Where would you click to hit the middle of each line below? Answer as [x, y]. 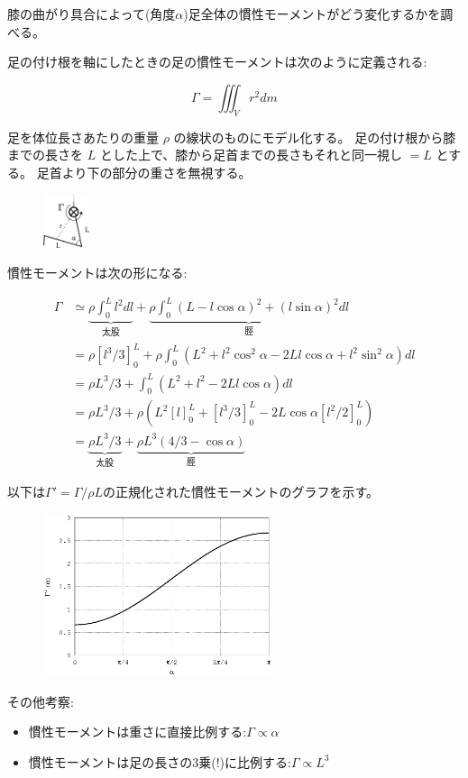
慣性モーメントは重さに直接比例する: [138, 732]
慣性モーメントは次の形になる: [97, 273]
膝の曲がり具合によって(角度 [92, 14]
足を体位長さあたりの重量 [83, 137]
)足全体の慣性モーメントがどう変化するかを [312, 14]
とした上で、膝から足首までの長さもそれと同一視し [251, 155]
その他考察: [41, 701]
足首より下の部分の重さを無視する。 [144, 172]
